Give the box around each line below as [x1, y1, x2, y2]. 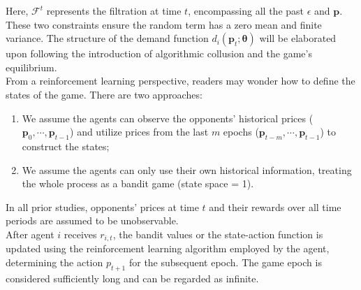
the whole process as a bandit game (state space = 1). [22, 176, 254, 191]
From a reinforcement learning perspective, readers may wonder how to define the [6, 73, 355, 88]
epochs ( [223, 124, 259, 139]
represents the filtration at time [46, 3, 182, 17]
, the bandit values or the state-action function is [112, 226, 323, 241]
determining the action [6, 254, 103, 269]
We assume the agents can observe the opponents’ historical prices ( [22, 110, 314, 125]
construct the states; [22, 138, 110, 153]
